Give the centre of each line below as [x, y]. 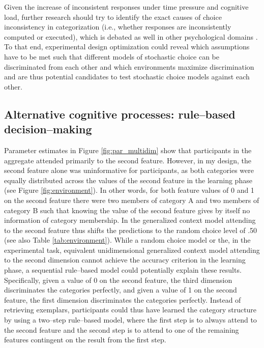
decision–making [48, 129]
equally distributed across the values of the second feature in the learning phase [128, 180]
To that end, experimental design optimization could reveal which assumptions [127, 47]
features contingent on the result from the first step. [85, 340]
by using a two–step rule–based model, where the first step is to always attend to [130, 320]
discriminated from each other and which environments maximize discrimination [129, 66]
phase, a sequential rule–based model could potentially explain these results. [123, 270]
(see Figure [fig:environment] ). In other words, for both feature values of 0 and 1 [129, 190]
